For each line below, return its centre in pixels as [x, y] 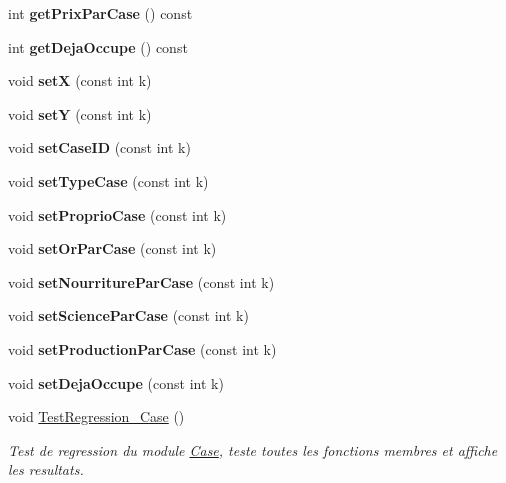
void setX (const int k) [80, 80]
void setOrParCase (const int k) [112, 248]
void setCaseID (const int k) [99, 147]
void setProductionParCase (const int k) [142, 348]
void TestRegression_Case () [96, 416]
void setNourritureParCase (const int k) [141, 281]
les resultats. [46, 469]
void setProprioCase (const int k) [117, 214]
